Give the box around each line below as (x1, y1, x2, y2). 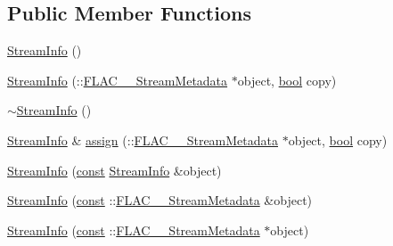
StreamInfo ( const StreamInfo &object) (7, 160, 222, 179)
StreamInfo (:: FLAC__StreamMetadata (7, 70, 228, 89)
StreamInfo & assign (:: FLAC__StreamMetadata (7, 130, 278, 149)
